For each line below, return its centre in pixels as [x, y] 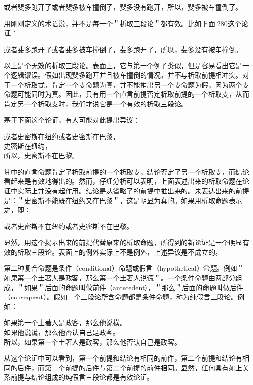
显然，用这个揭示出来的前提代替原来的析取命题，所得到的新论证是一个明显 [123, 242]
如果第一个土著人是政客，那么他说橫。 [65, 323]
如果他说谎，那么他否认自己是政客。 [62, 332]
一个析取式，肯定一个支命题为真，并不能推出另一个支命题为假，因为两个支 [130, 84]
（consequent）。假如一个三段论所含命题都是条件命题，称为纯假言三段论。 [121, 297]
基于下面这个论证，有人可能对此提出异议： [72, 120]
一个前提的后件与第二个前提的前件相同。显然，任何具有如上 [147, 367]
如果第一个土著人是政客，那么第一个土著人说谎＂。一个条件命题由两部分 [120, 278]
